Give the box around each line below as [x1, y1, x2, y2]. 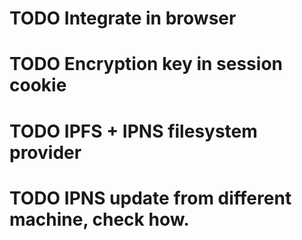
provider [9, 141, 82, 164]
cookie [9, 74, 67, 97]
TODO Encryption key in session [9, 53, 283, 76]
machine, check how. [9, 208, 190, 231]
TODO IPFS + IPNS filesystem [9, 120, 258, 142]
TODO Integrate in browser [9, 7, 237, 30]
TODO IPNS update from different [9, 187, 292, 209]
